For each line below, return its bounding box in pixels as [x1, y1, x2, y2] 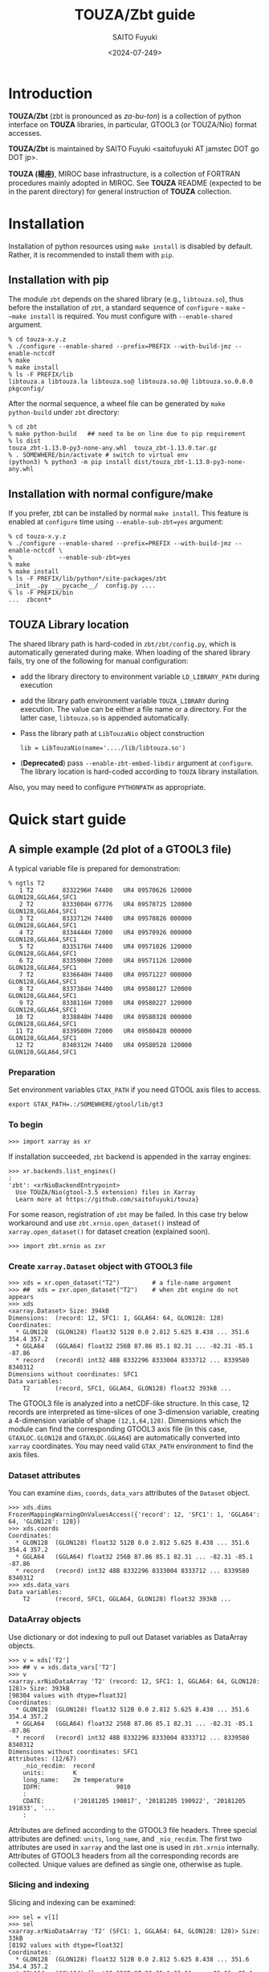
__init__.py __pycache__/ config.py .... [8, 581, 157, 590]
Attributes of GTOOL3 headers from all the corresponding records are [8, 1851, 239, 1860]
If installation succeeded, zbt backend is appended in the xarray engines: [8, 1152, 251, 1161]
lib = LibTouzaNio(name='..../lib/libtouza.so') [19, 744, 186, 753]
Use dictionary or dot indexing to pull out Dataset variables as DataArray [8, 1632, 248, 1641]
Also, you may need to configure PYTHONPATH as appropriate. [8, 783, 206, 792]
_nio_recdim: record [22, 1761, 95, 1770]
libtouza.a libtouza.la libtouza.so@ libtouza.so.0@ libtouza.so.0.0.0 [8, 378, 253, 386]
